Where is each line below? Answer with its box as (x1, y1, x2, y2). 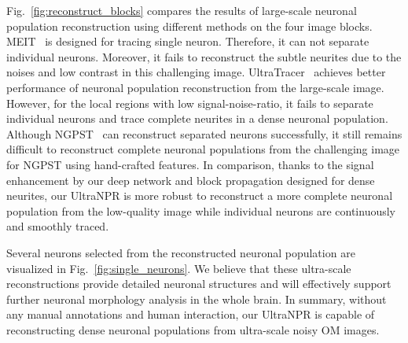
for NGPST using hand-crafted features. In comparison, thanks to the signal (6, 156, 374, 172)
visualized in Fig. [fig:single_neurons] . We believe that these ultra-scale (6, 260, 351, 276)
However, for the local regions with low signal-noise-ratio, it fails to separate (6, 94, 373, 111)
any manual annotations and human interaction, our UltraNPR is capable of (6, 306, 375, 323)
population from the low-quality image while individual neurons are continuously (6, 202, 396, 219)
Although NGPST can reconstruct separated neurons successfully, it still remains (6, 125, 402, 142)
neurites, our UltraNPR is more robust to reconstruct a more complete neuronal (6, 187, 393, 204)
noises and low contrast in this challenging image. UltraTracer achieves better (6, 64, 386, 80)
